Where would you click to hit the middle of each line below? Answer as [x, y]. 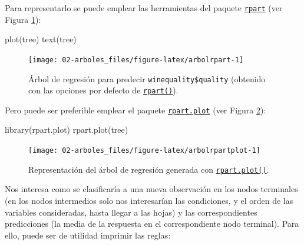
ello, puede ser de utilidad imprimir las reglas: [88, 235]
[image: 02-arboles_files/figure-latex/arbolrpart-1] [136, 60]
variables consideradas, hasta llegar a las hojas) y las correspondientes [131, 212]
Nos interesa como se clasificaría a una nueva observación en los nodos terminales [151, 189]
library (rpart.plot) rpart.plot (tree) [67, 130]
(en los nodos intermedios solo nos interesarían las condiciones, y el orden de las [149, 200]
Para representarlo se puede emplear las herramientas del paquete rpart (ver [144, 8]
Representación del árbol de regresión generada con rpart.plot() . [149, 169]
